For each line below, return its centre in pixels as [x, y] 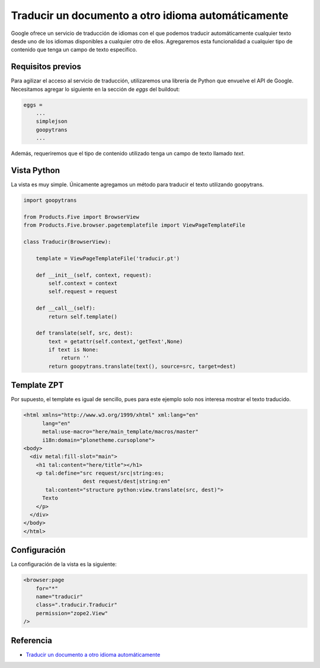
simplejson [52, 121]
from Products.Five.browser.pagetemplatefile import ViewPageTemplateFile [135, 225]
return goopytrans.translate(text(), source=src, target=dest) [142, 366]
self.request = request [83, 292]
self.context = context [83, 283]
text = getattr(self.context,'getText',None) [116, 341]
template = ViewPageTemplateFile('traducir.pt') [108, 258]
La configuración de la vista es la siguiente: [64, 564]
